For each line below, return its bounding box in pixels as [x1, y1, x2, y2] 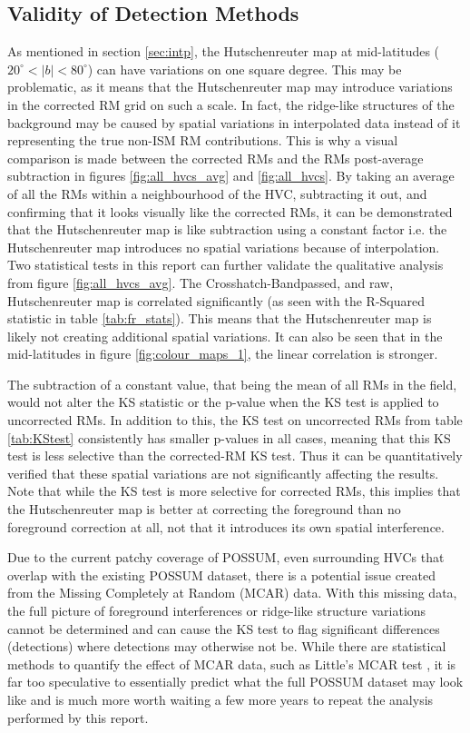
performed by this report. [7, 708, 149, 727]
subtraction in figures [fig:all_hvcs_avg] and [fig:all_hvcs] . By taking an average [7, 166, 455, 185]
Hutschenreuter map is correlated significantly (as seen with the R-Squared [7, 291, 426, 310]
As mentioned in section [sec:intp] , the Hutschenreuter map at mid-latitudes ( [7, 42, 440, 61]
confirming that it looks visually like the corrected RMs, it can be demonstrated [7, 202, 453, 221]
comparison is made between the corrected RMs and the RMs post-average [7, 148, 424, 167]
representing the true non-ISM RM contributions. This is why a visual [7, 131, 398, 150]
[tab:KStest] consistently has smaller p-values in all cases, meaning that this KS [7, 428, 451, 447]
